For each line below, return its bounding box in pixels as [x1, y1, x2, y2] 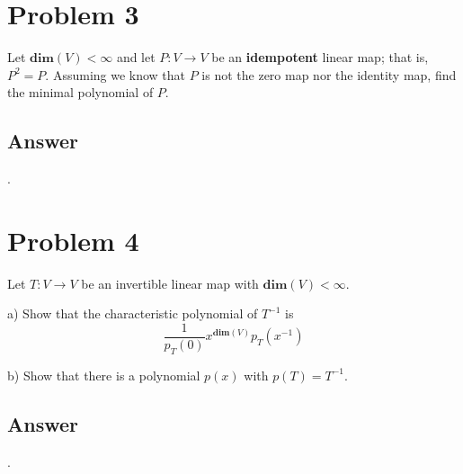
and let [116, 48, 156, 67]
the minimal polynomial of [7, 83, 154, 102]
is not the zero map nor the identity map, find [201, 65, 457, 84]
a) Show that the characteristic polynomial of [7, 304, 258, 323]
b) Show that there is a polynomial [7, 365, 200, 384]
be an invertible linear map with [81, 273, 259, 292]
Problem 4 [7, 221, 139, 258]
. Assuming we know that [45, 65, 186, 84]
